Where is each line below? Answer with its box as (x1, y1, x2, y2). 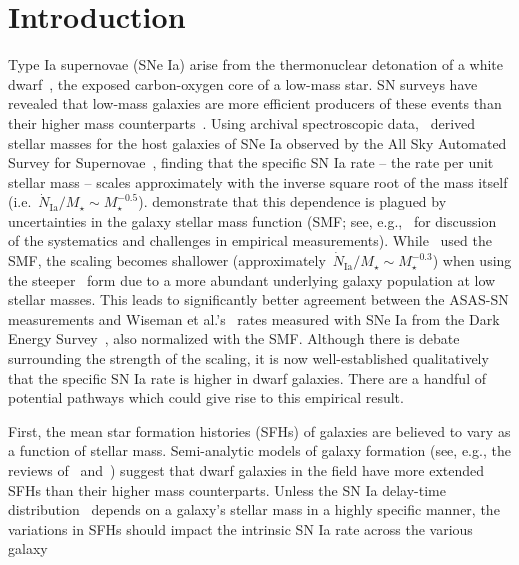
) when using (432, 250, 512, 271)
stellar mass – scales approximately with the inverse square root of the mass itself (8, 171, 508, 192)
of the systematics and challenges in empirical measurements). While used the (8, 230, 492, 251)
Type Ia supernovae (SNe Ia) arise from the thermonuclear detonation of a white (8, 54, 503, 75)
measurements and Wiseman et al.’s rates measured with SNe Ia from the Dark (8, 308, 500, 329)
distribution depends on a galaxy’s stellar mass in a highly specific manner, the (8, 499, 500, 520)
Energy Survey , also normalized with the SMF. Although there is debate (8, 328, 460, 349)
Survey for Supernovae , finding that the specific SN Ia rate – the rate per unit (8, 152, 494, 173)
